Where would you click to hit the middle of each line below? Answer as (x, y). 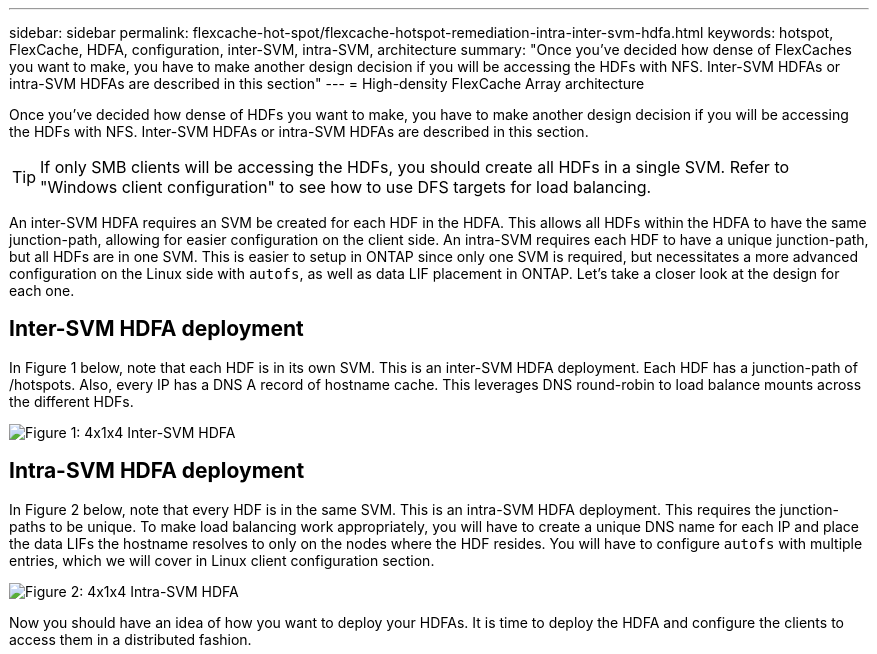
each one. (42, 290)
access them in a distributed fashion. (130, 639)
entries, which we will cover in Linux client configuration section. (222, 560)
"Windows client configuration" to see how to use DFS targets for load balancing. (346, 187)
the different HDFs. (71, 401)
